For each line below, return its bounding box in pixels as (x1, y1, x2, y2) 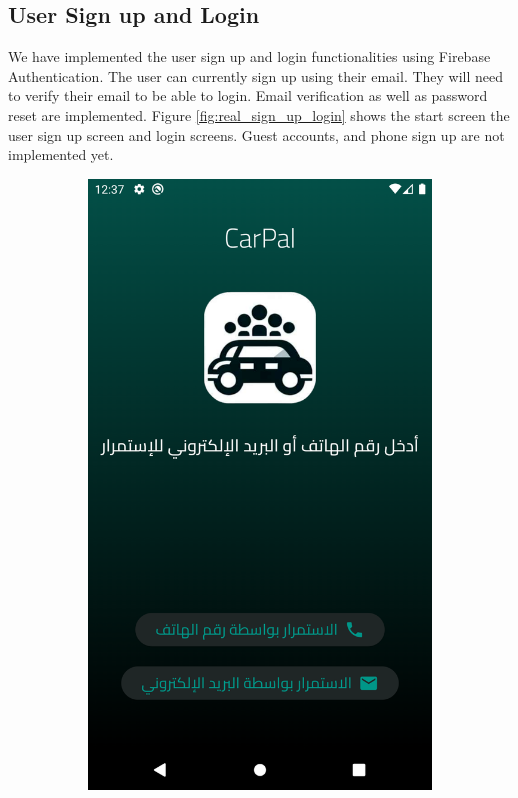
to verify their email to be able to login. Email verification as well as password (8, 85, 488, 106)
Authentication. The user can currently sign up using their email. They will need (8, 65, 504, 86)
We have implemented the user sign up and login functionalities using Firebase (8, 46, 491, 67)
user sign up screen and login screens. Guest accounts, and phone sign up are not (8, 124, 505, 145)
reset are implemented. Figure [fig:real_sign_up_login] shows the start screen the (8, 104, 510, 125)
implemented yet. (8, 144, 114, 165)
